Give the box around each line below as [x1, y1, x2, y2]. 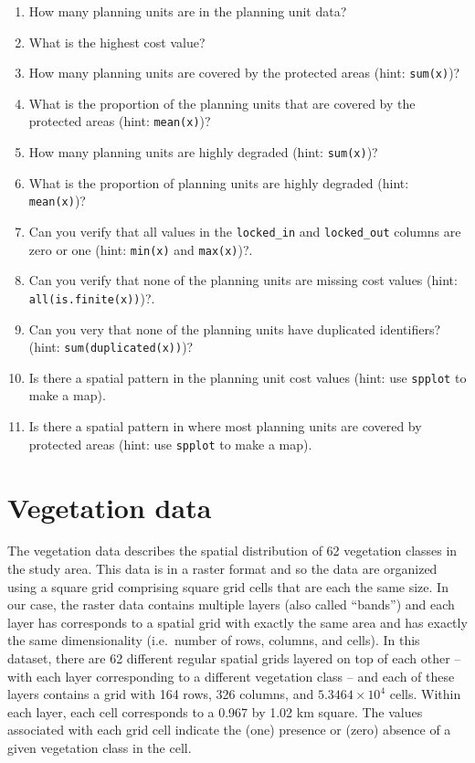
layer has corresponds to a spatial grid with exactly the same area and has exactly [7, 612, 468, 631]
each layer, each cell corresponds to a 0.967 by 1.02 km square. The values [7, 702, 423, 721]
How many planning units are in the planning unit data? [28, 2, 347, 20]
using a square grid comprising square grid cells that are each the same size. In [7, 577, 449, 596]
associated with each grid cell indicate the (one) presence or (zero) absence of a [7, 720, 451, 739]
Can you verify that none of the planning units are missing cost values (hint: [28, 270, 458, 290]
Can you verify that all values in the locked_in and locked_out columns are [28, 222, 461, 240]
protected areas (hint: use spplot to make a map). [28, 434, 312, 453]
